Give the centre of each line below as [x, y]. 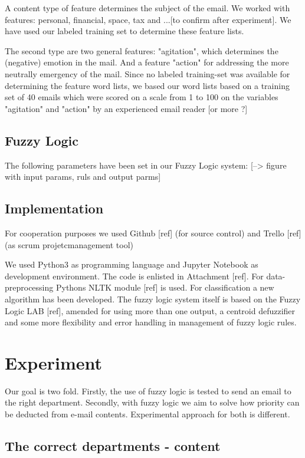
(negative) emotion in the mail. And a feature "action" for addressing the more [147, 62]
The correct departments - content [113, 445]
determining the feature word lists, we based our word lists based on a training [147, 85]
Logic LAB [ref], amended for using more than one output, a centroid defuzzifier [150, 310]
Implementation [54, 208]
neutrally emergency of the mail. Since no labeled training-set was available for [147, 73]
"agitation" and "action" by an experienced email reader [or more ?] [126, 108]
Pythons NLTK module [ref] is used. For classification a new [165, 287]
